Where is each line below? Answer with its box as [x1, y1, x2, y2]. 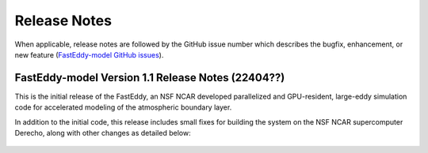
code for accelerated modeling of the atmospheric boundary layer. [14, 103, 232, 112]
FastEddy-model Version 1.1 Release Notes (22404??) [14, 71, 285, 84]
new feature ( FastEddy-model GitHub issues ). [14, 50, 164, 59]
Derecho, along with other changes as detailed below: [14, 129, 191, 138]
